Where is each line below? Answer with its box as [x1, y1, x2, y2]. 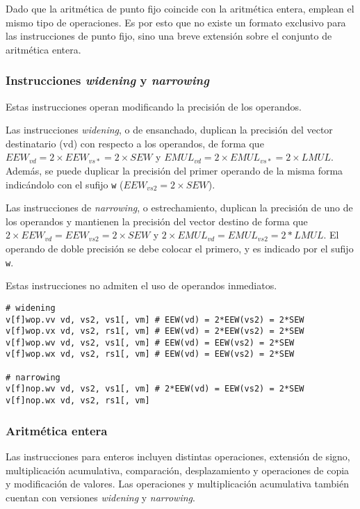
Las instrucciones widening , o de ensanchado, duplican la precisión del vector [6, 122, 333, 137]
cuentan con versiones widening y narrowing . [6, 490, 195, 504]
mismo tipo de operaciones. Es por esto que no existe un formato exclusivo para [6, 15, 346, 29]
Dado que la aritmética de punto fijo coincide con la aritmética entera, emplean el [6, 1, 354, 15]
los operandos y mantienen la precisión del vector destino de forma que [6, 213, 308, 228]
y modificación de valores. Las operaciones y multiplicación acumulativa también [6, 476, 349, 491]
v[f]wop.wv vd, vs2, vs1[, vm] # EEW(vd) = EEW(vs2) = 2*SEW [6, 337, 295, 348]
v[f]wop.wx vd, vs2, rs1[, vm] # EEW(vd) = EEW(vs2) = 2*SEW [6, 349, 295, 359]
